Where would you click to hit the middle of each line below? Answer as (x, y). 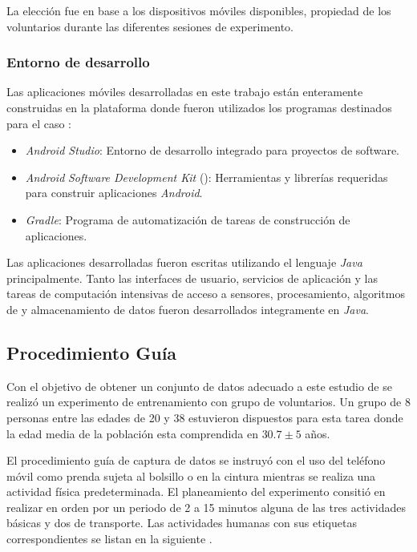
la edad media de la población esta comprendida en (132, 433)
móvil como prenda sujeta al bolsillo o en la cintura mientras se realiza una (191, 475)
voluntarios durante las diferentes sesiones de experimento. (150, 26)
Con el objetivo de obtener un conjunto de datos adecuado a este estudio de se (199, 386)
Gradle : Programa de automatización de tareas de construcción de (188, 219)
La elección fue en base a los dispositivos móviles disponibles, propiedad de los (199, 10)
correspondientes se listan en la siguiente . (109, 539)
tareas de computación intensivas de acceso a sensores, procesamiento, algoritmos (206, 294)
